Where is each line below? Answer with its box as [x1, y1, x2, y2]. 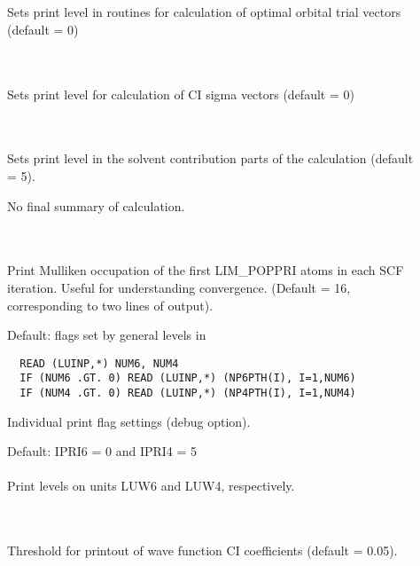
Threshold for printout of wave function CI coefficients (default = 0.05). [7, 541, 398, 560]
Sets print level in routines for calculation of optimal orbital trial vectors [7, 3, 401, 21]
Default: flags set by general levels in [7, 326, 206, 344]
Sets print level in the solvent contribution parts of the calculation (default [7, 149, 414, 168]
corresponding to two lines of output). [7, 295, 214, 314]
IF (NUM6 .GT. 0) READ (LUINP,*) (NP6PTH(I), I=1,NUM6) [19, 372, 356, 385]
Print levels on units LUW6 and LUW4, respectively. [7, 476, 295, 495]
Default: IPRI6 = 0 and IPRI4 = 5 [7, 442, 198, 460]
